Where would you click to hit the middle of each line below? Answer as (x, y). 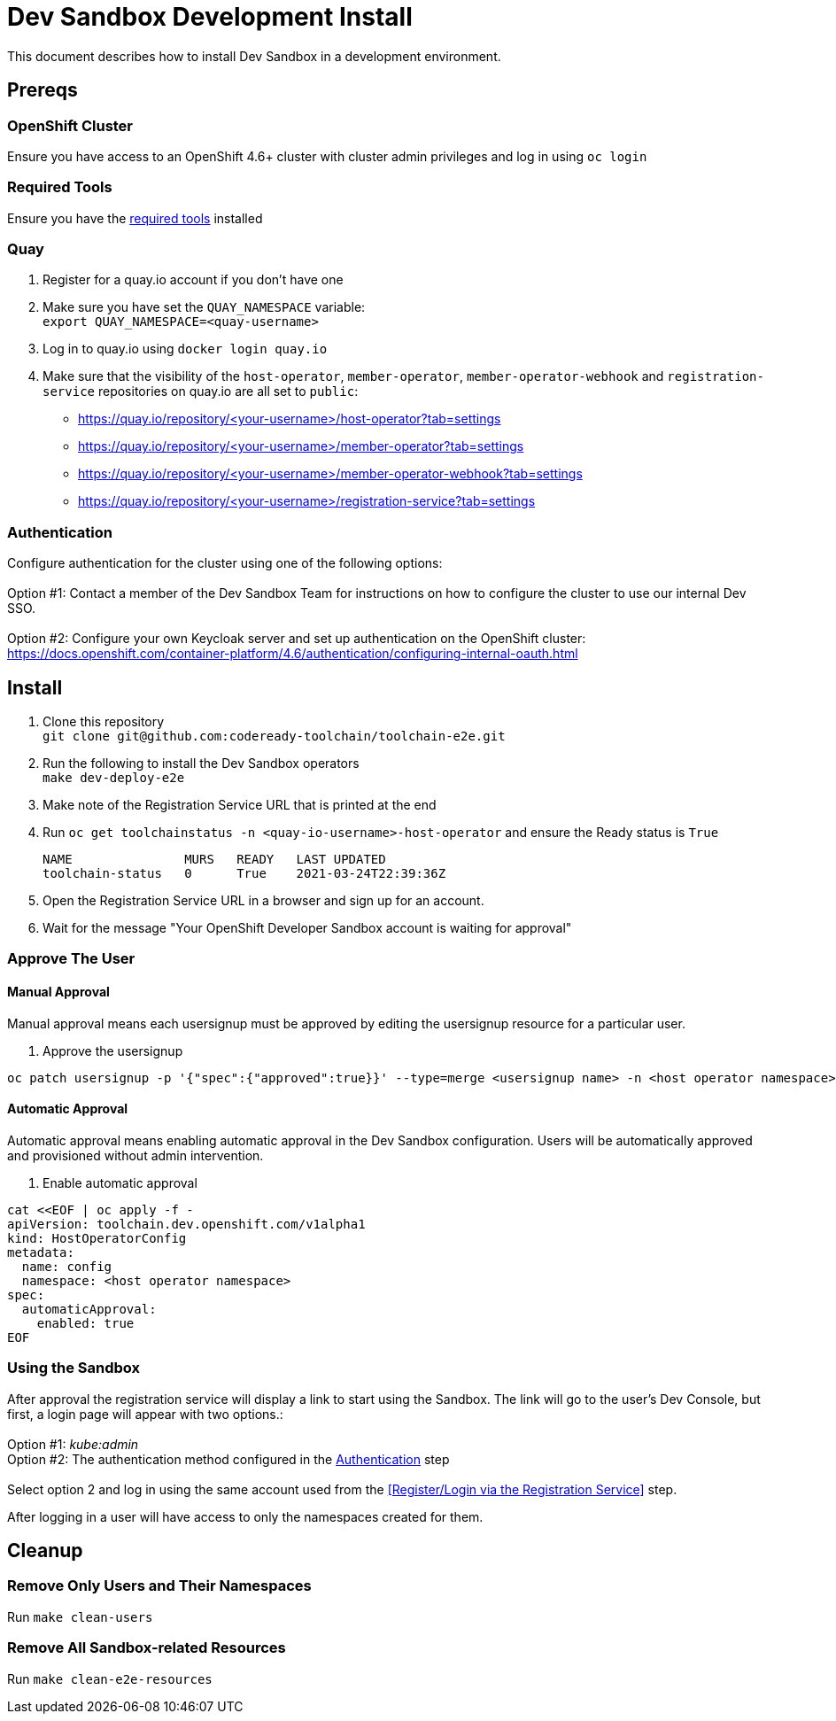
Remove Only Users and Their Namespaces (159, 1586)
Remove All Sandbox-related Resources (147, 1648)
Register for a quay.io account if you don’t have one (193, 280)
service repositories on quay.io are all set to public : (201, 391)
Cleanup (45, 1551)
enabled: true (85, 1323)
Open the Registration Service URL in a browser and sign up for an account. (263, 901)
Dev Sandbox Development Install (210, 17)
